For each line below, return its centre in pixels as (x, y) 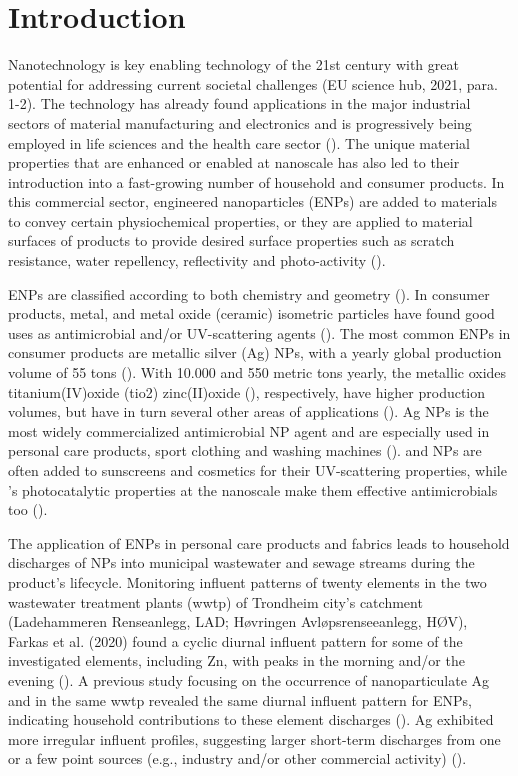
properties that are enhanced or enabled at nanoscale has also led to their (234, 162)
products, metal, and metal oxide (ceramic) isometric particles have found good (251, 313)
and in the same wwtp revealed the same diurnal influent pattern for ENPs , (240, 699)
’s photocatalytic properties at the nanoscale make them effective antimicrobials (253, 489)
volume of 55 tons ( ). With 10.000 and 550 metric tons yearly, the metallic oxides (257, 372)
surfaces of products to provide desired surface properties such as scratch (231, 240)
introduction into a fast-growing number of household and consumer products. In (256, 181)
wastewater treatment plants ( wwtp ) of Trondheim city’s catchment (215, 601)
